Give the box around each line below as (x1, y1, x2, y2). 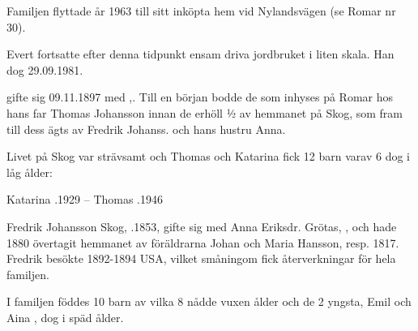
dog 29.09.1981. (6, 61, 83, 78)
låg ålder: (6, 163, 53, 180)
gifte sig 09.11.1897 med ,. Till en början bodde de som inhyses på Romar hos (6, 88, 394, 105)
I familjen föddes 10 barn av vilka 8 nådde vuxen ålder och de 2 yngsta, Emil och (6, 293, 412, 310)
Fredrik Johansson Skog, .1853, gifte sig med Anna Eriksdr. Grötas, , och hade (6, 217, 397, 234)
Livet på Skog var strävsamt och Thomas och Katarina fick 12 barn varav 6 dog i (6, 148, 410, 165)
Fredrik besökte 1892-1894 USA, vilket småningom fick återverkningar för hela (6, 250, 396, 267)
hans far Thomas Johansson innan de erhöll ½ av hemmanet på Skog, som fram (6, 104, 403, 121)
